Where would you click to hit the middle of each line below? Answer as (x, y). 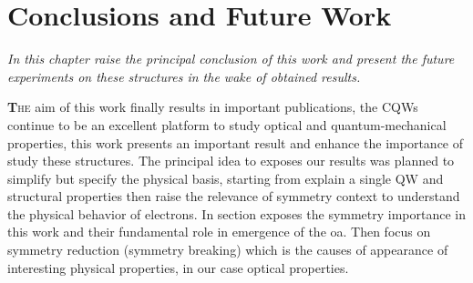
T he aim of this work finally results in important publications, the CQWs (213, 107)
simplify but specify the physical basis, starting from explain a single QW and (226, 178)
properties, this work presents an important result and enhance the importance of (236, 142)
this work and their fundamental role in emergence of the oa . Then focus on (219, 232)
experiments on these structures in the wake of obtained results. (184, 76)
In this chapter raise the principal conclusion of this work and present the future (231, 59)
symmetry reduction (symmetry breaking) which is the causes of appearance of (228, 250)
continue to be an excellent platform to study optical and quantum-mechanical (227, 124)
